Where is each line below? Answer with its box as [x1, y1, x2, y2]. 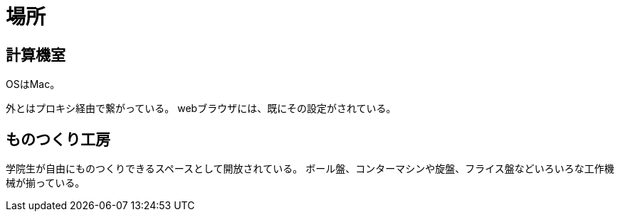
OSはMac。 [6, 78, 61, 91]
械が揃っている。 [6, 177, 85, 189]
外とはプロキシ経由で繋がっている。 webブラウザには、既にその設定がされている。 [6, 102, 396, 115]
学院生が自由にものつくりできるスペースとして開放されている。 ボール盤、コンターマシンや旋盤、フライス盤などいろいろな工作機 [6, 162, 614, 175]
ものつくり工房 [6, 130, 110, 148]
